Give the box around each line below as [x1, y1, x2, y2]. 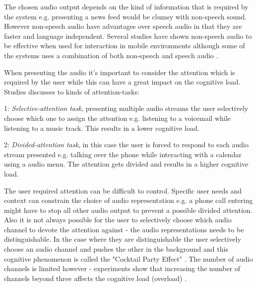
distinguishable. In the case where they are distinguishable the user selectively [4, 234, 241, 244]
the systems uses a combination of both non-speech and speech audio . [4, 50, 218, 60]
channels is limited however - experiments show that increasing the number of [4, 263, 241, 274]
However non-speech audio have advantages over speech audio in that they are [4, 21, 242, 31]
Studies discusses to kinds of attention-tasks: [4, 86, 139, 96]
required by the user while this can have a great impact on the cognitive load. [4, 77, 241, 87]
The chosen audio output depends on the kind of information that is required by [4, 1, 249, 11]
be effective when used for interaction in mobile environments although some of [4, 40, 245, 51]
